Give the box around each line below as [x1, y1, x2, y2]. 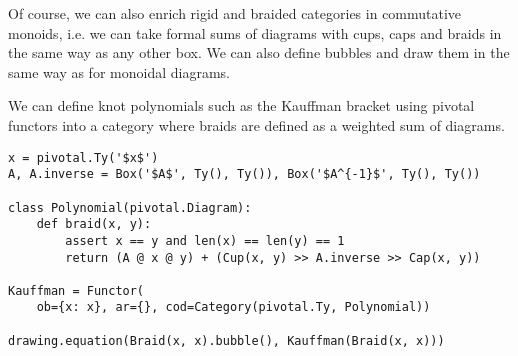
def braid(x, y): [36, 217, 152, 232]
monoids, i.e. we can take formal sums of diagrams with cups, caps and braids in [8, 22, 502, 43]
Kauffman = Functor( [8, 283, 145, 298]
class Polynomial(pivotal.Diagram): [8, 200, 252, 215]
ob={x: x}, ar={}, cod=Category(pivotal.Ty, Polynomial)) [36, 300, 431, 315]
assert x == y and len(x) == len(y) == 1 [65, 233, 345, 248]
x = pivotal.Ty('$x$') [8, 150, 159, 165]
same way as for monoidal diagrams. [8, 61, 230, 82]
